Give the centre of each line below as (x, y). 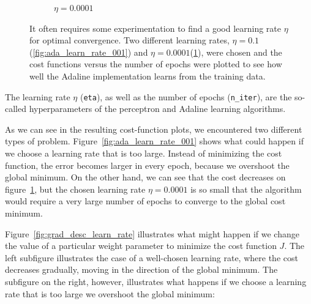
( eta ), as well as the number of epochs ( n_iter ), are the (186, 96)
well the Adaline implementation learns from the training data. (148, 76)
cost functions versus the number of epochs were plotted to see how (156, 64)
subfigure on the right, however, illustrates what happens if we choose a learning (156, 281)
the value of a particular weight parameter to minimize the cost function (141, 246)
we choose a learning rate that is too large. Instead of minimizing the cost (144, 153)
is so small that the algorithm (246, 189)
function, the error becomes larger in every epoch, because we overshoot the (147, 165)
